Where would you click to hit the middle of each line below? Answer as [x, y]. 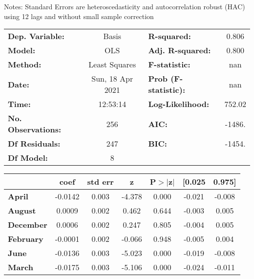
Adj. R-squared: [180, 50]
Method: [25, 64]
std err [100, 182]
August [22, 211]
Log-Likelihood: [179, 104]
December [28, 225]
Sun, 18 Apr [112, 79]
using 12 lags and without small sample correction [79, 16]
